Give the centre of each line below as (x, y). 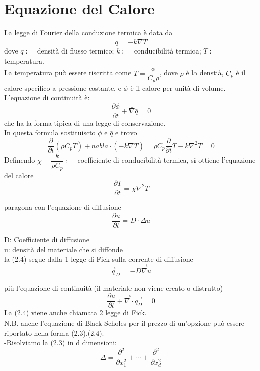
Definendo (20, 160)
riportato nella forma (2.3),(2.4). (54, 332)
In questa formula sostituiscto (50, 132)
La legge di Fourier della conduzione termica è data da (88, 33)
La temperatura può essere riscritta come (68, 72)
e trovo (126, 132)
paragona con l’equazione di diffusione (63, 207)
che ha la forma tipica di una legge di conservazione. (85, 122)
